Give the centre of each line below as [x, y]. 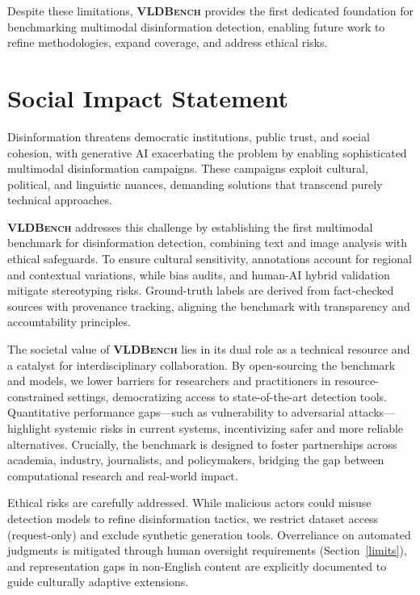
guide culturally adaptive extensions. [98, 582]
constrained [36, 396]
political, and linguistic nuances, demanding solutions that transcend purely [195, 184]
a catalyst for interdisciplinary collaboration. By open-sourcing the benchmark [202, 365]
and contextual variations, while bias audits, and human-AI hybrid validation [199, 274]
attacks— [372, 412]
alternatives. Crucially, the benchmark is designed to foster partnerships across [202, 444]
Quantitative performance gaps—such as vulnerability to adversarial [176, 412]
